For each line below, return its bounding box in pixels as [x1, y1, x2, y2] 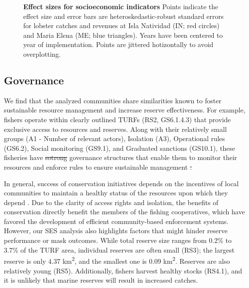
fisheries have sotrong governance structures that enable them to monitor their [4, 152, 237, 162]
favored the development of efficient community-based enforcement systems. [4, 216, 229, 226]
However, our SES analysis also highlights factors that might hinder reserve [4, 225, 228, 236]
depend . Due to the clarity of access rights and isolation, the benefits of [4, 197, 218, 207]
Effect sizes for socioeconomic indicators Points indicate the [23, 1, 218, 11]
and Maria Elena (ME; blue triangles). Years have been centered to [23, 30, 223, 40]
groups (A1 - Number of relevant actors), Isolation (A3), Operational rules [4, 133, 225, 144]
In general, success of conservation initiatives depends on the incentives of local [4, 178, 239, 188]
